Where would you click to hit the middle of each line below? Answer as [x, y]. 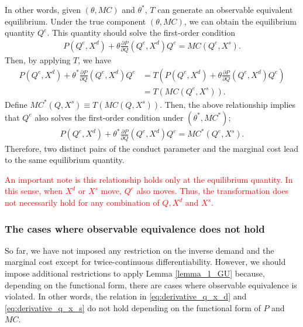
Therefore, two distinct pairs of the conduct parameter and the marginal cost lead [152, 148]
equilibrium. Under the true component [75, 21]
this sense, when [34, 191]
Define [16, 104]
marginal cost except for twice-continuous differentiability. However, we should [145, 262]
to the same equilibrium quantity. [65, 160]
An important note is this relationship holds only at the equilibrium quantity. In [149, 179]
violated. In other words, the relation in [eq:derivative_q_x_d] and [126, 296]
